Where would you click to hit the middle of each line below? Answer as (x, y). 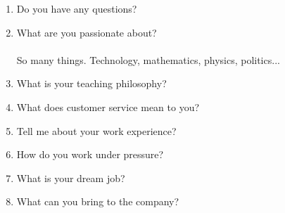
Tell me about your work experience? (96, 130)
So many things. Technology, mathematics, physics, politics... (148, 59)
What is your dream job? (71, 177)
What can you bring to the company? (98, 201)
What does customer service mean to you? (108, 106)
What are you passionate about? (87, 32)
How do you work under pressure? (90, 154)
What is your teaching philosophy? (91, 83)
